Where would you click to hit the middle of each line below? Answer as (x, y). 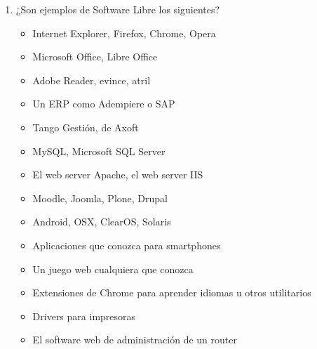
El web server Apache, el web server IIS (118, 174)
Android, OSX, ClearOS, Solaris (102, 222)
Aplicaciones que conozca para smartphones (127, 245)
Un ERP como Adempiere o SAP (104, 104)
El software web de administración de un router (135, 340)
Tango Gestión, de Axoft (86, 127)
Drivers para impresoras (84, 316)
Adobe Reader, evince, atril (92, 80)
